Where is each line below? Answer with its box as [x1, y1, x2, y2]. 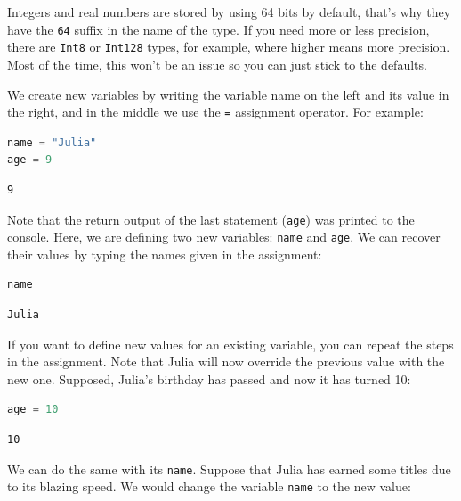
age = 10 [7, 403, 59, 416]
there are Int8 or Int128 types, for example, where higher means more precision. [7, 37, 450, 56]
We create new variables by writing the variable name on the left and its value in [7, 85, 449, 103]
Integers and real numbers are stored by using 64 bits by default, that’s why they [7, 3, 451, 21]
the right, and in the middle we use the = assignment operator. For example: [7, 103, 424, 121]
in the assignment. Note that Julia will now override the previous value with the [7, 352, 445, 371]
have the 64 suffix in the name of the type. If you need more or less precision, [7, 20, 430, 38]
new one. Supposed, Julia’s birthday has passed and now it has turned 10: [7, 369, 411, 388]
